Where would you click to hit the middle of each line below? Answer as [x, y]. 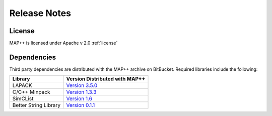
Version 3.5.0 [82, 85]
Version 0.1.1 [81, 105]
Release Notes [40, 13]
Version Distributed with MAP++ [106, 79]
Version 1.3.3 [81, 92]
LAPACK [22, 85]
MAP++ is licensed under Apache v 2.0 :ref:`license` [63, 43]
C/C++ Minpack [31, 92]
